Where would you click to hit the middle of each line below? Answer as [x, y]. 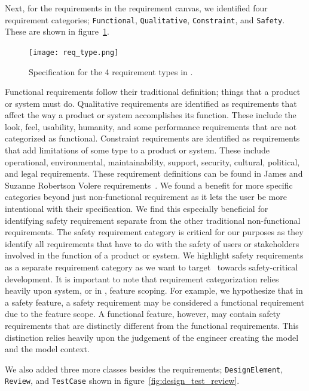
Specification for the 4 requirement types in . [111, 71]
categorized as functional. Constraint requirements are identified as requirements [152, 138]
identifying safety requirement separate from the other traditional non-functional [153, 220]
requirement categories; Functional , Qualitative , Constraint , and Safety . [145, 19]
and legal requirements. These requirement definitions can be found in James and [154, 173]
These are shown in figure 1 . [57, 31]
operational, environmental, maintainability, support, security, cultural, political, [152, 161]
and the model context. [47, 349]
